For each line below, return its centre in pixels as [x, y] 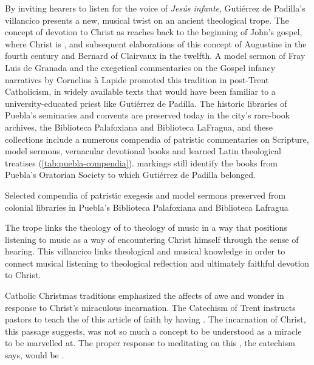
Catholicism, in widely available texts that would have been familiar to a [140, 91]
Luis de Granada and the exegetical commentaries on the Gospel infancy [140, 67]
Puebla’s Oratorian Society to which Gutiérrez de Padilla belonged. [130, 175]
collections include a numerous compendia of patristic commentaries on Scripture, [157, 139]
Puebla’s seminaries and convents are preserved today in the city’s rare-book [148, 115]
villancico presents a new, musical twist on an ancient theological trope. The [147, 20]
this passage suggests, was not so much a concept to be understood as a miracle [153, 331]
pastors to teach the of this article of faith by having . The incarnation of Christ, [155, 319]
